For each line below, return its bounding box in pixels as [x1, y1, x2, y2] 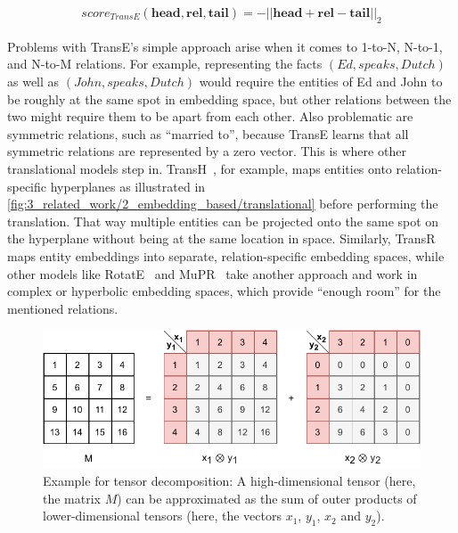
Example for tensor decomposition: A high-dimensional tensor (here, [43, 471, 416, 489]
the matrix [43, 488, 101, 507]
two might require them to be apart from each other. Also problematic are [7, 107, 413, 126]
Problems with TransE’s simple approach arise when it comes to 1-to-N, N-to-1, [7, 37, 443, 55]
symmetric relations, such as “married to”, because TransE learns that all [7, 124, 409, 143]
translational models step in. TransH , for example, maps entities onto [7, 159, 392, 177]
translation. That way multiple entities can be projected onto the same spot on [7, 211, 439, 230]
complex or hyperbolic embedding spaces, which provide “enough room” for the [7, 282, 441, 300]
